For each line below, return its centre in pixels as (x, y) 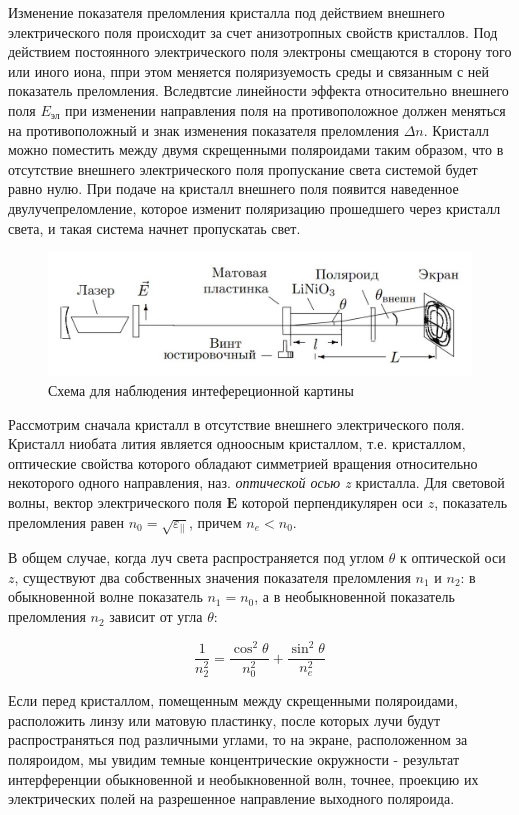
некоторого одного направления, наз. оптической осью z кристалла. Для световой (256, 482)
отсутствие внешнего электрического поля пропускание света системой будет (243, 168)
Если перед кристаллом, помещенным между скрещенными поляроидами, (233, 700)
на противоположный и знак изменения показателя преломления (204, 129)
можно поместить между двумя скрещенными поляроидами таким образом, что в (256, 149)
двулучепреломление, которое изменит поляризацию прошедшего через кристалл (254, 207)
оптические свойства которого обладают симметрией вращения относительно (243, 462)
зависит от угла (156, 616)
